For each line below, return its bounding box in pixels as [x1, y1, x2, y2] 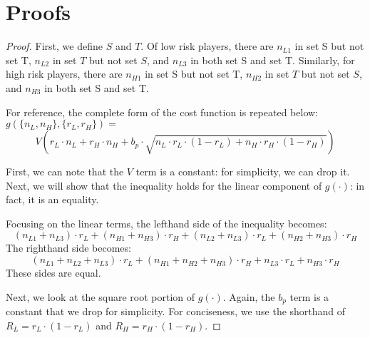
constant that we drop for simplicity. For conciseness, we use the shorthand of [6, 304, 346, 319]
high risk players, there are [6, 66, 123, 81]
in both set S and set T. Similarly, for [190, 52, 355, 67]
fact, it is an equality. [6, 192, 99, 207]
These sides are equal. [6, 265, 101, 280]
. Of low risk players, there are [140, 39, 274, 53]
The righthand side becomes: [6, 240, 131, 255]
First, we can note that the [6, 164, 124, 179]
